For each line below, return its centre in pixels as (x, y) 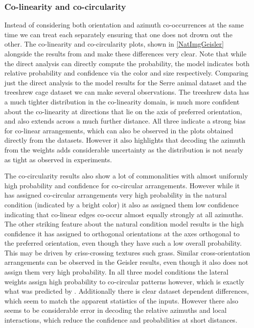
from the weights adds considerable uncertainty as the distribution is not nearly (124, 149)
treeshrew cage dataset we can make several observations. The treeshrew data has (127, 92)
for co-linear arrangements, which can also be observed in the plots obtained (119, 130)
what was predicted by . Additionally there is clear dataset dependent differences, (127, 291)
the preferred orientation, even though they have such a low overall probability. (123, 243)
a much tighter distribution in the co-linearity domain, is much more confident (122, 101)
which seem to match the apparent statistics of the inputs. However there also (121, 300)
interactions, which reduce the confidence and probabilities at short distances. (121, 320)
